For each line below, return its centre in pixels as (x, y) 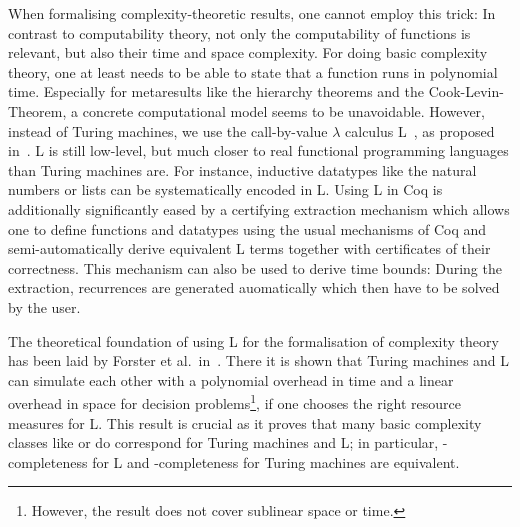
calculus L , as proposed (420, 130)
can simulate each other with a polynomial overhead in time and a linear (231, 379)
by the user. (44, 306)
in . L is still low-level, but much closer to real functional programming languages (258, 150)
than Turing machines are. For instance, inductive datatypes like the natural (242, 169)
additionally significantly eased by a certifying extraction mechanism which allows (259, 208)
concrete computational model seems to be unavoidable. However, (283, 110)
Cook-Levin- (466, 91)
